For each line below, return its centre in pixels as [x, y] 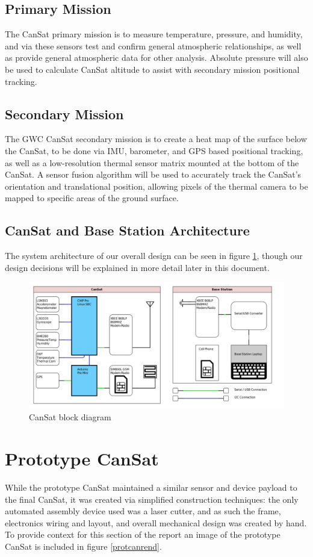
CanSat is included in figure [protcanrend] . [83, 546]
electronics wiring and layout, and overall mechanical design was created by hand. [156, 522]
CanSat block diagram [70, 417]
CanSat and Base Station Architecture [127, 230]
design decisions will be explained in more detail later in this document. [137, 267]
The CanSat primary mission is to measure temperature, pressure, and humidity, [154, 34]
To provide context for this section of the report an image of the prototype [143, 534]
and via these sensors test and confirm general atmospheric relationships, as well [153, 45]
